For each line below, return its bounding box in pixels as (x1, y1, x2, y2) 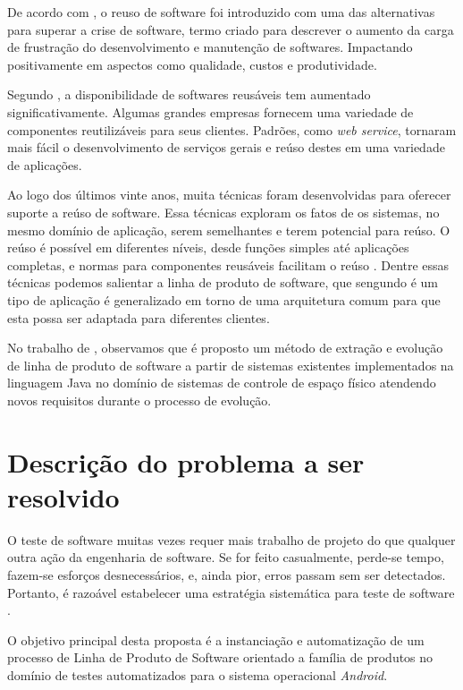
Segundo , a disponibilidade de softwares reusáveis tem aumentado (7, 85, 371, 104)
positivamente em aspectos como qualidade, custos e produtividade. (7, 55, 377, 73)
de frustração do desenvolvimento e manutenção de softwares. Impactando (7, 38, 413, 56)
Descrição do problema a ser (7, 443, 365, 480)
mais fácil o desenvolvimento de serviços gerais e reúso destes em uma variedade (7, 138, 445, 157)
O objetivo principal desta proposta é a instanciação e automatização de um (7, 630, 425, 649)
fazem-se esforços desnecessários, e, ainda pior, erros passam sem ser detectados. (7, 565, 446, 584)
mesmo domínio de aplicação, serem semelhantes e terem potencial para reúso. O (7, 220, 450, 239)
